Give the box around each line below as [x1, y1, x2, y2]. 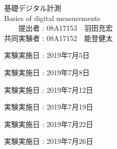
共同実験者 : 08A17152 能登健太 [4, 32, 113, 43]
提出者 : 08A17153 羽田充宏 [18, 23, 113, 33]
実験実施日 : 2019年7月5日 [4, 50, 90, 60]
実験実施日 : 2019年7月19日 [4, 101, 93, 112]
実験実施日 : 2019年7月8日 [4, 67, 90, 77]
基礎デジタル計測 [4, 3, 61, 13]
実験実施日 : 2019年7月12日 [4, 84, 93, 95]
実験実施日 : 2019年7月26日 [4, 136, 93, 146]
